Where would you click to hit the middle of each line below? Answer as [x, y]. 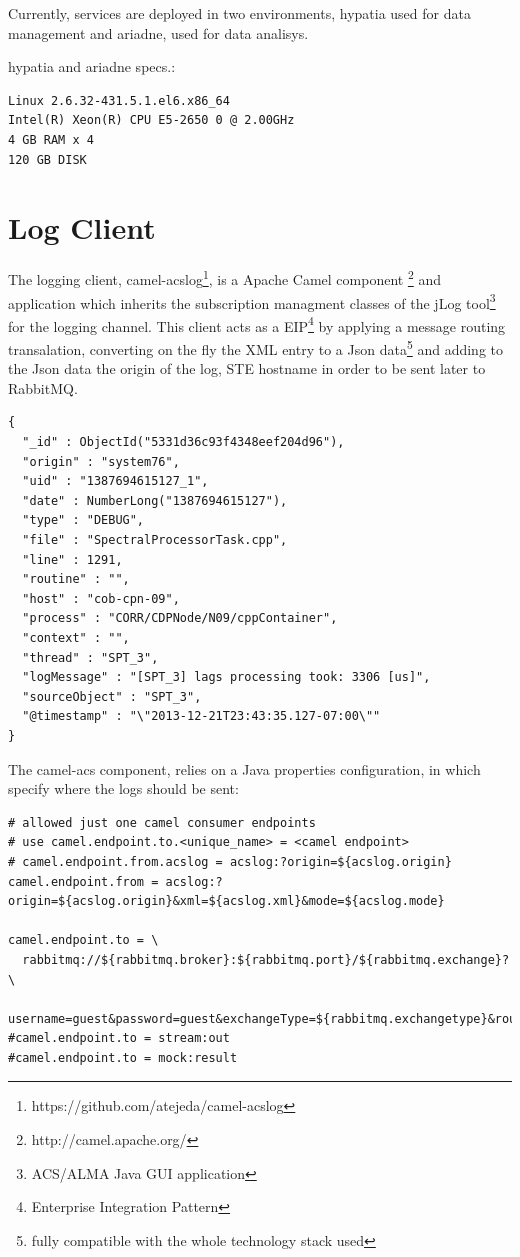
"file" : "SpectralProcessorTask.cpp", [155, 540]
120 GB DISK [47, 159]
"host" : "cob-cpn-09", [101, 598]
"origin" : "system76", [101, 461]
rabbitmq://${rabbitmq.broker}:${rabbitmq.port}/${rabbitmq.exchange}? [266, 959]
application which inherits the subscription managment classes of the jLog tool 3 [252, 301]
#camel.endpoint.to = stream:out [119, 1038]
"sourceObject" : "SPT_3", [112, 696]
